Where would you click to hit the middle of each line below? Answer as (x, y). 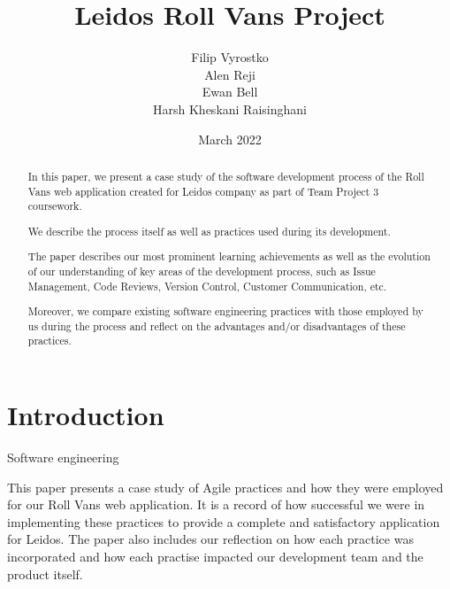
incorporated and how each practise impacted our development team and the (215, 557)
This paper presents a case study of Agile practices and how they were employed (225, 487)
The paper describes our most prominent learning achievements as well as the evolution (229, 256)
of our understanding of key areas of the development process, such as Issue (202, 271)
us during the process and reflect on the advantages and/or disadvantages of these (217, 325)
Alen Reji (230, 74)
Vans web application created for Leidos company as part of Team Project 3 (203, 191)
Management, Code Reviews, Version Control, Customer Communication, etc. (207, 286)
